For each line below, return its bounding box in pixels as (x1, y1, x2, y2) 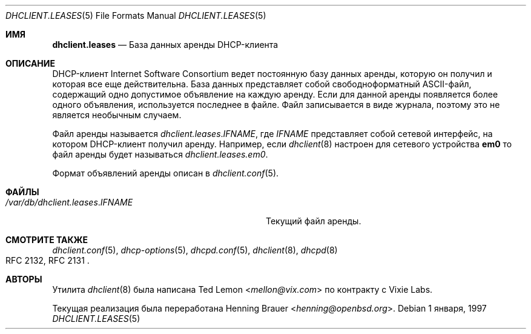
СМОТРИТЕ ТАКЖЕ (5, 235, 88, 245)
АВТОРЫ (5, 274, 42, 284)
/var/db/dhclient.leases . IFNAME (5, 197, 133, 207)
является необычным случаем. (52, 110, 182, 120)
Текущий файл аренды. (266, 216, 361, 226)
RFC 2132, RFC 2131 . (5, 255, 90, 266)
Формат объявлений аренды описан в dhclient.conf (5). (52, 168, 279, 178)
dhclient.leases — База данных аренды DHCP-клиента (52, 39, 279, 50)
